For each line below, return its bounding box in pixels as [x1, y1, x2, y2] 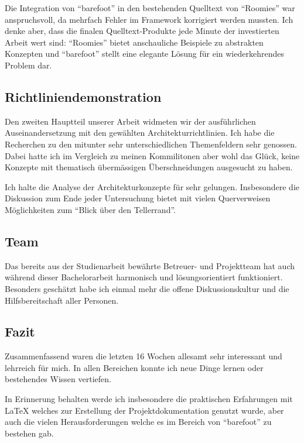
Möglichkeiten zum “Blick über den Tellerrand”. [5, 203, 176, 215]
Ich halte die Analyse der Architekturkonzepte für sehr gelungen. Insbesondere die [5, 180, 299, 193]
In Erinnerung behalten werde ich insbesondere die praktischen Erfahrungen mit [5, 393, 293, 405]
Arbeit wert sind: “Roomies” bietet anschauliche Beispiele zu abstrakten [5, 36, 264, 48]
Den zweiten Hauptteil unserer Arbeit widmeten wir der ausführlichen [5, 115, 256, 127]
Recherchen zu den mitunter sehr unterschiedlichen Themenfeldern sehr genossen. [5, 138, 297, 150]
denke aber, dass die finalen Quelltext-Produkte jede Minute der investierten [5, 25, 279, 37]
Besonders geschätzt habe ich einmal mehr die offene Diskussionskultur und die [5, 282, 289, 294]
